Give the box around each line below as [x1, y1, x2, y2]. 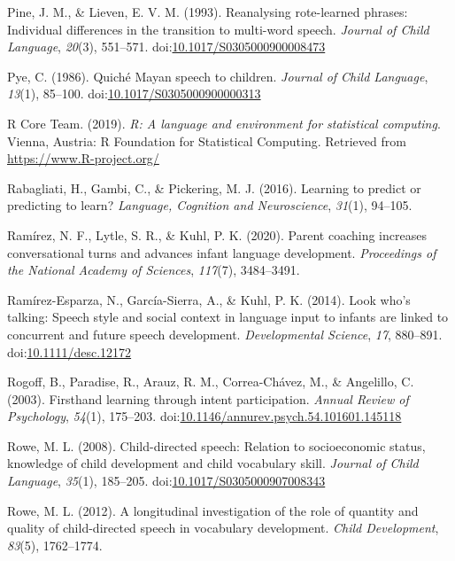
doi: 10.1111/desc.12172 [7, 342, 132, 361]
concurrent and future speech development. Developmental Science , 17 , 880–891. [7, 324, 443, 343]
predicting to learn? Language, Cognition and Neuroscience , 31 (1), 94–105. [7, 196, 413, 214]
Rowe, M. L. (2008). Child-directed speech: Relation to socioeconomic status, [7, 436, 426, 455]
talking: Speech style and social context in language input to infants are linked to [7, 308, 449, 326]
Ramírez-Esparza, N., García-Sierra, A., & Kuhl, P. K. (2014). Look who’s [7, 290, 411, 308]
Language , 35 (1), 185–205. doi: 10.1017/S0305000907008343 [7, 471, 326, 490]
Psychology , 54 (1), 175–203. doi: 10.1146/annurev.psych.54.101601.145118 [7, 407, 402, 425]
